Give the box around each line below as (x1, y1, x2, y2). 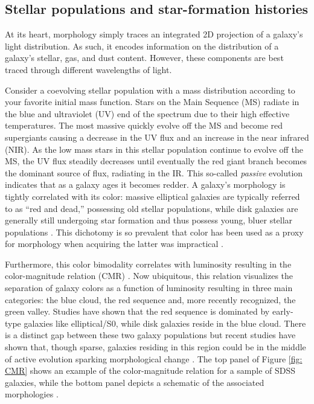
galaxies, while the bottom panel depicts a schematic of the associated (5, 376, 264, 388)
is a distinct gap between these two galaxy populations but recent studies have (5, 329, 296, 341)
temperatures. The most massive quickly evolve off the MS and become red (5, 119, 283, 132)
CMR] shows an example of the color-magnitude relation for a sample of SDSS (5, 364, 296, 377)
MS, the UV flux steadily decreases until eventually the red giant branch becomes (5, 155, 307, 167)
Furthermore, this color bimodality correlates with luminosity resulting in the (5, 257, 292, 270)
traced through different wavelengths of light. (5, 63, 172, 75)
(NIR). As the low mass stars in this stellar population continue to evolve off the (5, 143, 303, 155)
